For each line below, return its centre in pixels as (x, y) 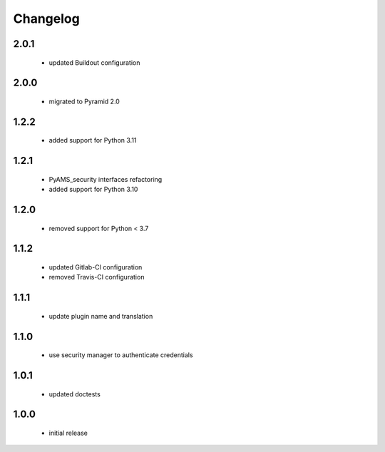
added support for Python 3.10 (93, 190)
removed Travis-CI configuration (97, 277)
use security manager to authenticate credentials (121, 355)
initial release (68, 433)
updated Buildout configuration (94, 62)
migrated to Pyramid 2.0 (84, 101)
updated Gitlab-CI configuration (96, 267)
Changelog (46, 19)
